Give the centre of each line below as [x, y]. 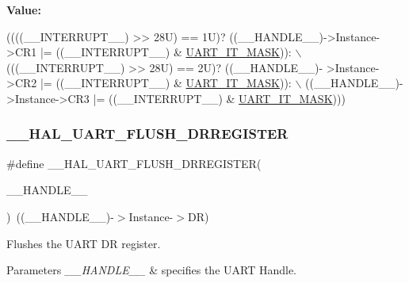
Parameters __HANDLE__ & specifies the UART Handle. [152, 270]
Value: [24, 10]
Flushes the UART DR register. [84, 243]
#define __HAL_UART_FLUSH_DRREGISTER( [134, 163]
